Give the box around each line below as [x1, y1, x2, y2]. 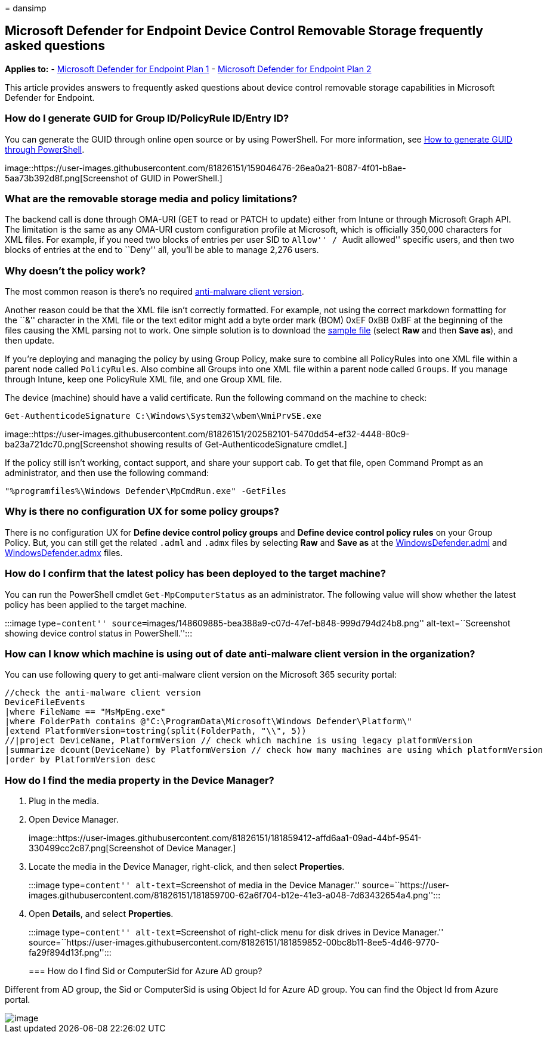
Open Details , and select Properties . [29, 909, 174, 919]
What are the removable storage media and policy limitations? [5, 192, 298, 205]
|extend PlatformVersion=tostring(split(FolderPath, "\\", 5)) [5, 726, 307, 736]
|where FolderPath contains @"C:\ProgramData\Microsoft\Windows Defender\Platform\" [5, 716, 412, 727]
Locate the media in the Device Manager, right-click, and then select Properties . [29, 861, 345, 872]
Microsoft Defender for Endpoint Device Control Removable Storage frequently [5, 23, 484, 39]
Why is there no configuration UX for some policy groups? [5, 505, 280, 518]
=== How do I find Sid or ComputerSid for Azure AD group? [29, 966, 262, 977]
